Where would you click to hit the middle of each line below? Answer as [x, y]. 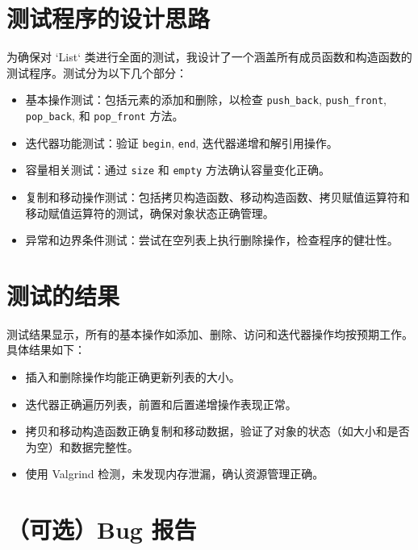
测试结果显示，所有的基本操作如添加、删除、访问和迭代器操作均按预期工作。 [210, 333]
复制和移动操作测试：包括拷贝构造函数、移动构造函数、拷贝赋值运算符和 [217, 196]
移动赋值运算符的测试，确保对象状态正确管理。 [150, 212]
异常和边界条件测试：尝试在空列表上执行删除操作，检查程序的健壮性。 [212, 240]
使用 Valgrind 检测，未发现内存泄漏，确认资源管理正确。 [175, 474]
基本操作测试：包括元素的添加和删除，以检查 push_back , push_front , [206, 100]
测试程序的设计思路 [109, 18]
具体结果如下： [46, 350]
